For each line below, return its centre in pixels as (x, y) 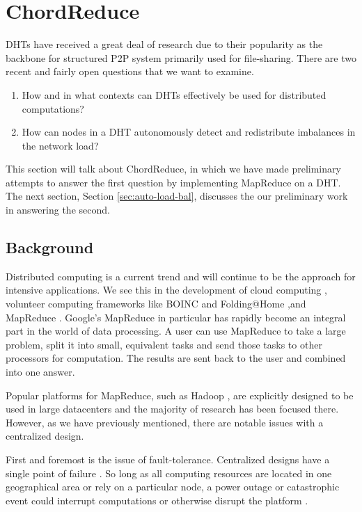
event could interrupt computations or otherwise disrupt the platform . (157, 500)
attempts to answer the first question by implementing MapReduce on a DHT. (173, 182)
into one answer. (40, 372)
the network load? (60, 145)
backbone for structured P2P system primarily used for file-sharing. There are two (181, 57)
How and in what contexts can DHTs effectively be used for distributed (174, 94)
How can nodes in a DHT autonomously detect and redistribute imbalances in (189, 132)
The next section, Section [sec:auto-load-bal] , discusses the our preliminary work (177, 196)
